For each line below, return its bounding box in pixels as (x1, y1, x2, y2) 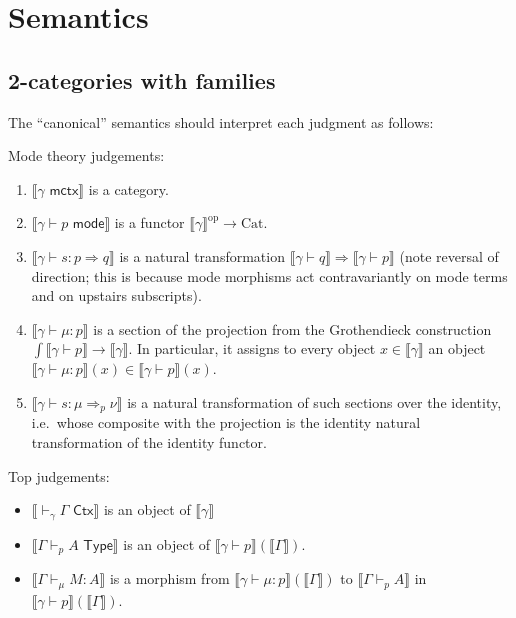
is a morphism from (109, 568, 230, 589)
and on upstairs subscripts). (31, 285, 202, 306)
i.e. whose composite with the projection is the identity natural (31, 412, 421, 433)
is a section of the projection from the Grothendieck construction (93, 318, 492, 339)
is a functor (114, 212, 185, 233)
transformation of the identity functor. (31, 431, 267, 452)
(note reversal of (399, 245, 499, 266)
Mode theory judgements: (8, 145, 165, 166)
